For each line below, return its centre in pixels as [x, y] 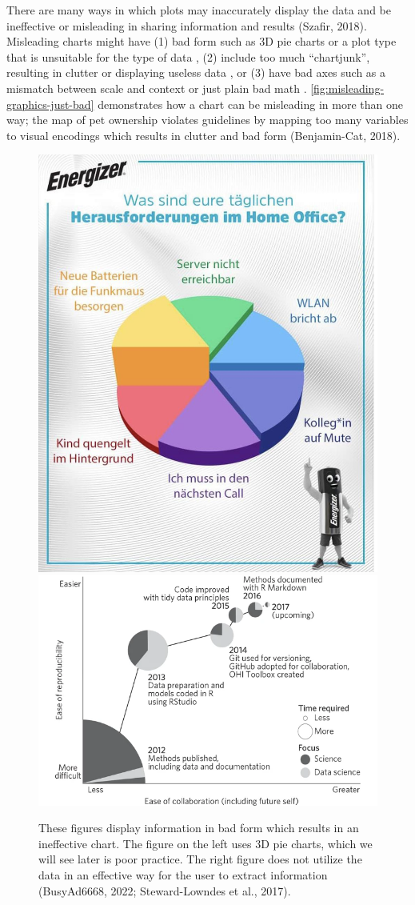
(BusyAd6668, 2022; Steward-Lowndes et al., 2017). [165, 890]
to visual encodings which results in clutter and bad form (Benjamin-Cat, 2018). [204, 135]
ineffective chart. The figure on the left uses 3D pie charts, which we [206, 843]
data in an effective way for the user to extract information [183, 874]
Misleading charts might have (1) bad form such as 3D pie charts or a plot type [202, 41]
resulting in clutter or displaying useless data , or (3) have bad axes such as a [196, 72]
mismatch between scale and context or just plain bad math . [157, 88]
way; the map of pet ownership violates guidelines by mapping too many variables [207, 120]
